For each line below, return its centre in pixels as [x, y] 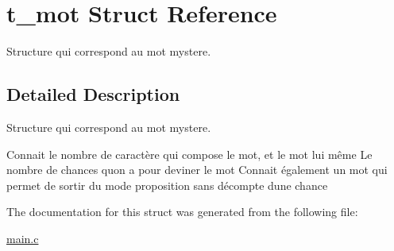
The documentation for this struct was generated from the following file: [182, 212]
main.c [23, 238]
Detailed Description [93, 94]
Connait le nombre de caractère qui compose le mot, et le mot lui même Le [189, 154]
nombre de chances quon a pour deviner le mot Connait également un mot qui [197, 170]
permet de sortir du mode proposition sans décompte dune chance [167, 185]
